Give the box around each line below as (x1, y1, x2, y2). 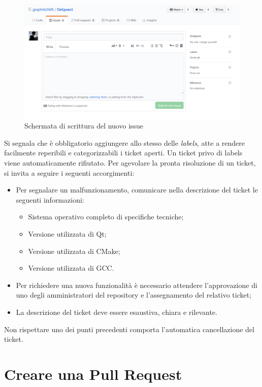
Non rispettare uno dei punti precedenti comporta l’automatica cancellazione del (4, 324, 254, 334)
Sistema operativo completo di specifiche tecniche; (28, 211, 184, 222)
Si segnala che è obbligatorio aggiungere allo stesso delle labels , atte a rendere (4, 137, 245, 148)
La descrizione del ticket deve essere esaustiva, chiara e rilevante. (16, 306, 217, 317)
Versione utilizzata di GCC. (28, 263, 114, 273)
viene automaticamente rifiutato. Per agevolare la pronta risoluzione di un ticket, (4, 157, 256, 168)
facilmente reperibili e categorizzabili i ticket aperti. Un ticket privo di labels (4, 147, 243, 158)
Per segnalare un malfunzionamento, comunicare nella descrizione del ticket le (16, 184, 258, 195)
